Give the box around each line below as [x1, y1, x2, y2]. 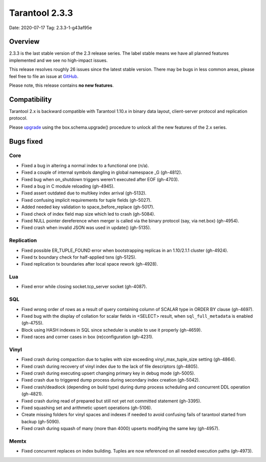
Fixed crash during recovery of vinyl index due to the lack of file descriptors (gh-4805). [21, 363, 199, 369]
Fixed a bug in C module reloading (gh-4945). [21, 183, 115, 190]
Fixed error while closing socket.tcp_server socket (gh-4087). [21, 284, 147, 290]
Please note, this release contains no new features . [9, 82, 114, 88]
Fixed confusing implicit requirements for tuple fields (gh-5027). [21, 197, 152, 203]
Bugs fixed [9, 137, 43, 146]
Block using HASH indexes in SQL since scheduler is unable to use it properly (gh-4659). [21, 327, 202, 333]
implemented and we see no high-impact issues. [9, 57, 108, 63]
